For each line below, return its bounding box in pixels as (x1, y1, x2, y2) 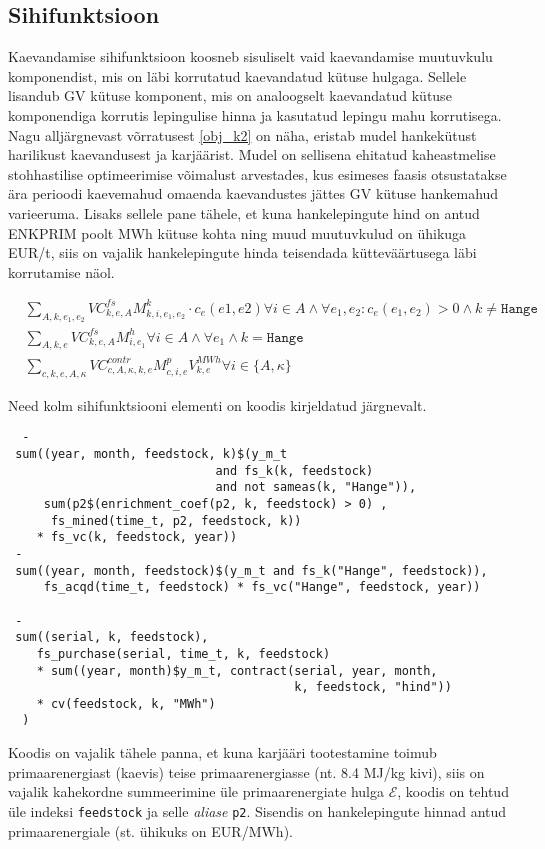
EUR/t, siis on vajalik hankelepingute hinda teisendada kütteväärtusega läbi (8, 242, 477, 263)
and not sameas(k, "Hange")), (215, 480, 417, 495)
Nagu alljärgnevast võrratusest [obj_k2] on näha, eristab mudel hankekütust (8, 124, 477, 145)
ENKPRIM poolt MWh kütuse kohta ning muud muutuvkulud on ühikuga (8, 222, 467, 243)
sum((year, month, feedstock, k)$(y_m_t (15, 446, 288, 461)
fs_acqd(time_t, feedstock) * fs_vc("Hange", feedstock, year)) (43, 580, 481, 595)
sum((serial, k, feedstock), (15, 630, 209, 645)
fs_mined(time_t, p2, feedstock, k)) (50, 513, 302, 528)
